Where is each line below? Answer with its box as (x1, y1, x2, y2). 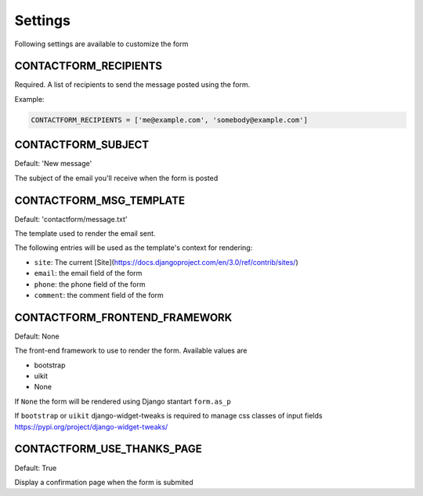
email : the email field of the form (34, 269, 143, 278)
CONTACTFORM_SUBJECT (14, 138, 150, 152)
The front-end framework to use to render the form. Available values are (14, 346, 248, 356)
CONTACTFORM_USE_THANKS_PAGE (14, 443, 203, 456)
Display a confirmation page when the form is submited (14, 477, 193, 487)
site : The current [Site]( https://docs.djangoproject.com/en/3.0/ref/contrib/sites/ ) (34, 257, 299, 266)
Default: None (14, 331, 60, 341)
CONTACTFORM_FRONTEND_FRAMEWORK (14, 310, 233, 324)
